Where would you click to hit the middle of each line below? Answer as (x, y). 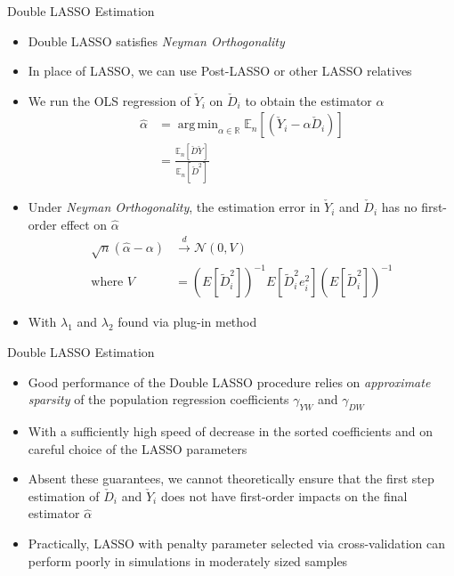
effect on (84, 224)
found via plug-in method (187, 322)
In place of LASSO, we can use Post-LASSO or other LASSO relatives (220, 71)
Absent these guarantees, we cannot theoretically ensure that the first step (231, 479)
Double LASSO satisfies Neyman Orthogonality (156, 41)
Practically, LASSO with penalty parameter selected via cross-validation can (237, 543)
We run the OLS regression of (109, 100)
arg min (198, 125)
